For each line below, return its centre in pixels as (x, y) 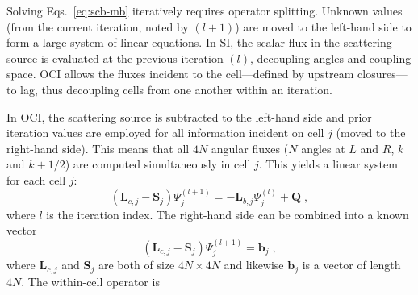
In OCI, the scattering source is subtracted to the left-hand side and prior (189, 116)
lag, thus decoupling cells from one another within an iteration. (176, 89)
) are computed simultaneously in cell (158, 164)
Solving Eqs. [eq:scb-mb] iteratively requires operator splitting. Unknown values (205, 10)
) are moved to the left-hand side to (323, 26)
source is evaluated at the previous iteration (115, 58)
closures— (382, 74)
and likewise (254, 265)
